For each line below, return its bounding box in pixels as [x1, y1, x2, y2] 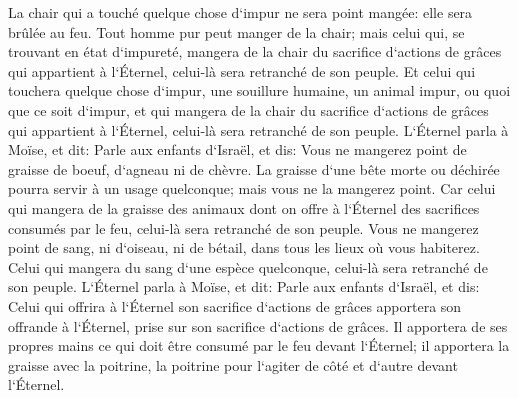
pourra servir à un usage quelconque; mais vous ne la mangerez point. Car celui [8, 178, 496, 199]
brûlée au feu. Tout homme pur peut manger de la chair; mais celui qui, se [8, 21, 465, 42]
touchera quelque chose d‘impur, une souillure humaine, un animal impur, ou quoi [8, 80, 511, 101]
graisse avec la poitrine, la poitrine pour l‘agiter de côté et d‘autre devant [8, 354, 458, 375]
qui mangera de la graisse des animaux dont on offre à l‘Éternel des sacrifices [8, 197, 480, 218]
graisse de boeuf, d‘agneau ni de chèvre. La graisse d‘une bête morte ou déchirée [8, 158, 500, 179]
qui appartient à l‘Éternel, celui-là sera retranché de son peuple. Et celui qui [8, 60, 476, 81]
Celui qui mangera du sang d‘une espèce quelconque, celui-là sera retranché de [8, 256, 488, 277]
